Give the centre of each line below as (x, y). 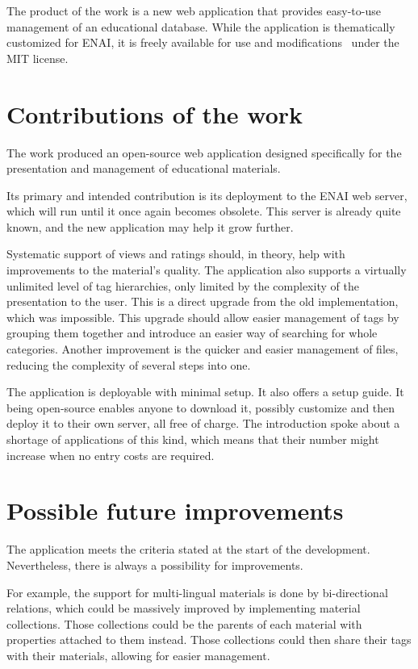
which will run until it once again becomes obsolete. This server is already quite (204, 211)
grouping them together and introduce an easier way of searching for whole (192, 333)
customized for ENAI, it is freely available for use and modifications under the (203, 42)
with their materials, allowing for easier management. (138, 655)
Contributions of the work (155, 113)
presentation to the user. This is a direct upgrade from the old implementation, (203, 301)
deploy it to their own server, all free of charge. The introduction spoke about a (203, 423)
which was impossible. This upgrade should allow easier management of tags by (203, 317)
